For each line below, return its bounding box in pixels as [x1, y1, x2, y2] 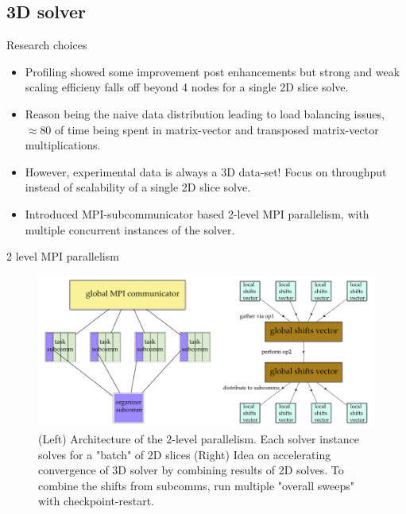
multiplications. [25, 137, 101, 153]
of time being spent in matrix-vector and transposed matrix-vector [55, 121, 379, 137]
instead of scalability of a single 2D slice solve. [25, 179, 251, 195]
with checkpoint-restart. [38, 493, 154, 509]
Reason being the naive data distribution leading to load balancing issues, [25, 105, 385, 122]
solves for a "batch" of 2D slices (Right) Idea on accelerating [38, 446, 331, 462]
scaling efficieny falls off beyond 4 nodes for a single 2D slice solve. [25, 79, 349, 95]
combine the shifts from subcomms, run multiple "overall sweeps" [38, 477, 354, 493]
